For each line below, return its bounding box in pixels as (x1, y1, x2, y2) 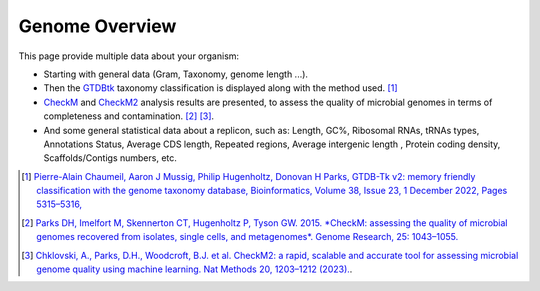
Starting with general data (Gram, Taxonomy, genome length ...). (43, 68, 309, 80)
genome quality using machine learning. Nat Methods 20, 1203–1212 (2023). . (36, 263, 353, 275)
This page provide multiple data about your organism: (18, 50, 240, 62)
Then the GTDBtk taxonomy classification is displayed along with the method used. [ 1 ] (43, 82, 398, 94)
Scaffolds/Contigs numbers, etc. (43, 152, 177, 164)
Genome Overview (18, 15, 177, 37)
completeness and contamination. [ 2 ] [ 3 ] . (43, 110, 215, 122)
